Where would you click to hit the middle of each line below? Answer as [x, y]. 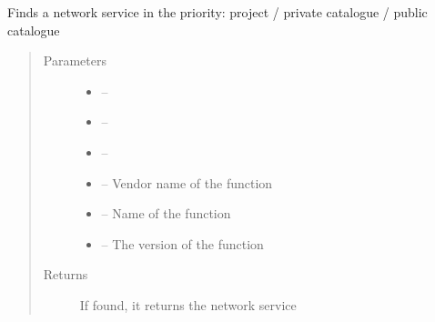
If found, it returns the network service [188, 304]
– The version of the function [182, 243]
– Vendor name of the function [187, 182]
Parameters [75, 60]
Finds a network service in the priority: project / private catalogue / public [217, 12]
